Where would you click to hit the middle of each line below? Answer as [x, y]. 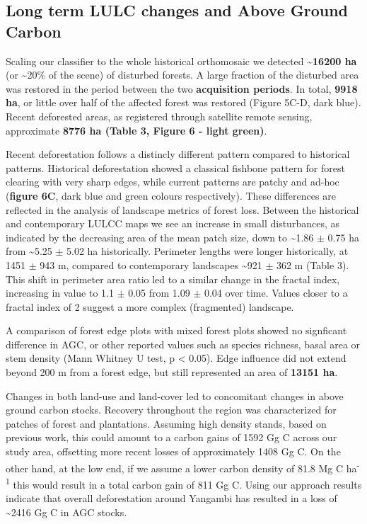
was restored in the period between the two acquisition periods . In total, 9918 [182, 88]
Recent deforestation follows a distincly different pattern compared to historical [178, 154]
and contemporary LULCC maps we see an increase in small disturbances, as [173, 223]
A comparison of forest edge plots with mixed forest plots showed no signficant [176, 330]
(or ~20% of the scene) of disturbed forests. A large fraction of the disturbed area [182, 75]
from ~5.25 [29, 251]
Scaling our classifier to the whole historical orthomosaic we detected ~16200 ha [181, 61]
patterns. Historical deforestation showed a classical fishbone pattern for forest [175, 167]
